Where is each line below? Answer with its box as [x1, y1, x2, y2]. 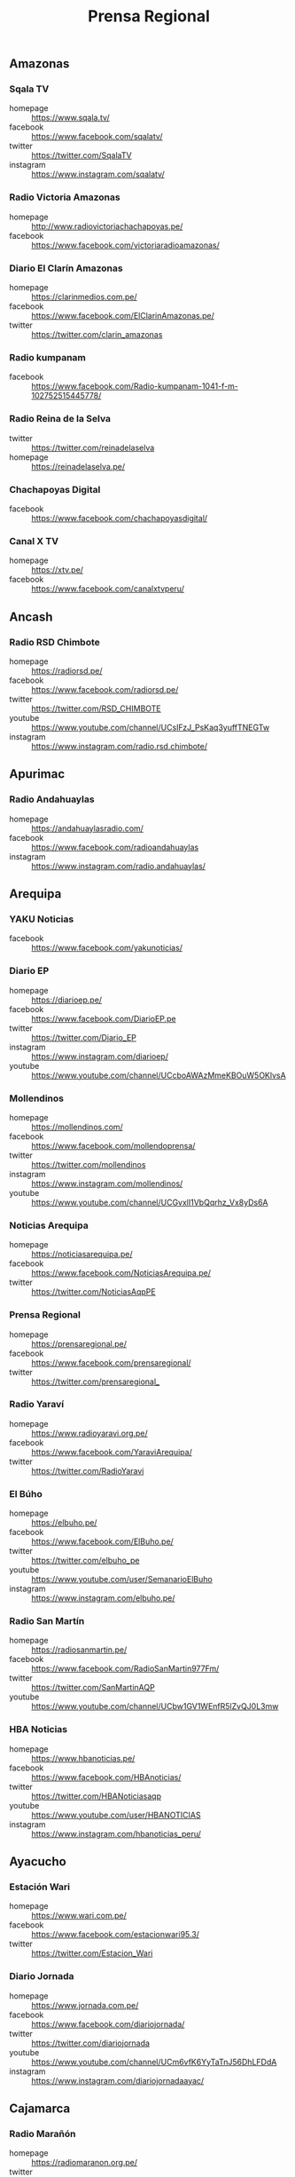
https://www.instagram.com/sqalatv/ [31, 169, 166, 179]
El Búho [9, 1487, 43, 1500]
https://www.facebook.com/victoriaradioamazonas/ [31, 240, 220, 250]
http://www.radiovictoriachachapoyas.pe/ [31, 220, 183, 232]
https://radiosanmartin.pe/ [31, 1644, 128, 1655]
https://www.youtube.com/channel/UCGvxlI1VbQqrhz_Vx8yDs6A [31, 1197, 268, 1207]
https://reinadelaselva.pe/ [31, 461, 126, 471]
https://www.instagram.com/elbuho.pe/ [31, 1593, 175, 1603]
